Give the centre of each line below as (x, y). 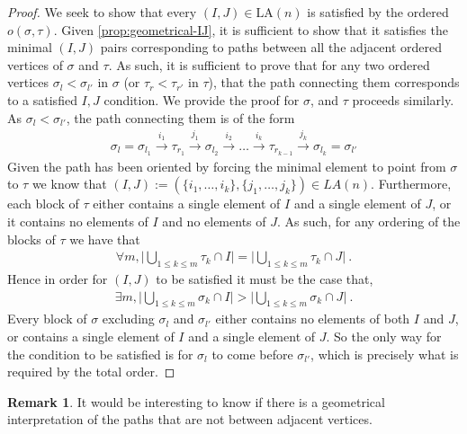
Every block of (47, 319)
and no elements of (214, 221)
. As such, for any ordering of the (369, 221)
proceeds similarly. (403, 99)
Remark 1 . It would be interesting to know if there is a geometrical (196, 401)
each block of (43, 204)
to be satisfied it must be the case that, (265, 279)
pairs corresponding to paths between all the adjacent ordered (271, 47)
